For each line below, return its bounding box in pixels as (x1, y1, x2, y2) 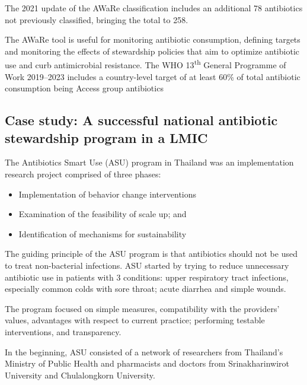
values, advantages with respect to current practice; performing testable (5, 314, 265, 326)
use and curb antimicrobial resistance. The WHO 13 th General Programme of (5, 57, 286, 71)
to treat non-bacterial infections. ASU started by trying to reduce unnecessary (5, 259, 289, 271)
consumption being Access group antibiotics (5, 82, 164, 94)
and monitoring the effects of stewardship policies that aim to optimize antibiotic (5, 44, 299, 57)
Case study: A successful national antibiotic (5, 111, 278, 129)
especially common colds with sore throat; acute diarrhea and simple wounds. (5, 282, 286, 295)
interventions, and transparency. (5, 325, 121, 338)
